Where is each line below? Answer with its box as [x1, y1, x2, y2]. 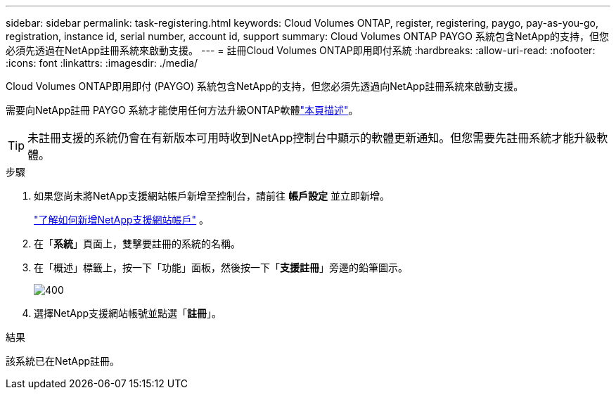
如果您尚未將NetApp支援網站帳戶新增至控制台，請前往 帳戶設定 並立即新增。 [34, 190, 390, 202]
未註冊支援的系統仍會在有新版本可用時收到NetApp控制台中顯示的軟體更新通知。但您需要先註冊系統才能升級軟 [27, 131, 608, 145]
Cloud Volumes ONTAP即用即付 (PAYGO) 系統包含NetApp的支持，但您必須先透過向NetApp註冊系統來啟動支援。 [6, 80, 524, 92]
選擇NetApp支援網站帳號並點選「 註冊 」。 [34, 307, 222, 319]
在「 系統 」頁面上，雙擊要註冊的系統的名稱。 [34, 238, 240, 250]
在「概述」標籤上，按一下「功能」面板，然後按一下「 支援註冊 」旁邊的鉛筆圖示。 [34, 261, 408, 273]
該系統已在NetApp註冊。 [6, 355, 120, 367]
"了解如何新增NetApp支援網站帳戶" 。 [34, 214, 210, 226]
